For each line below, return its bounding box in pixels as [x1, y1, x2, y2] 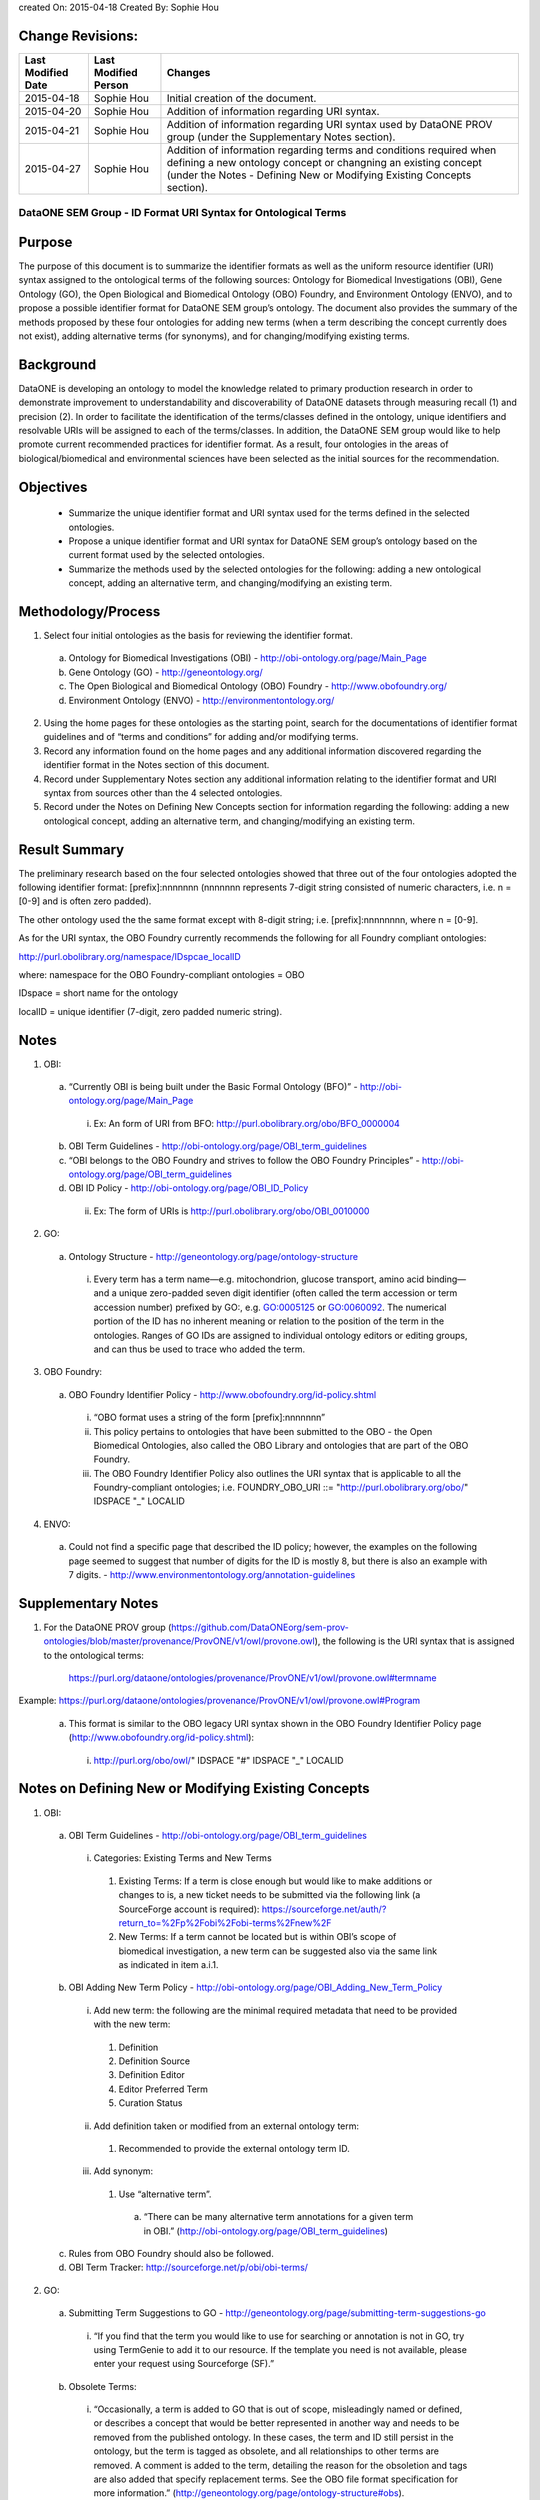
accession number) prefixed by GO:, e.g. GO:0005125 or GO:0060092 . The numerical [93, 1301, 447, 1313]
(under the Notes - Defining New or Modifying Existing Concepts [166, 168, 472, 182]
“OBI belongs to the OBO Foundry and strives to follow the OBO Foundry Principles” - [68, 1154, 420, 1166]
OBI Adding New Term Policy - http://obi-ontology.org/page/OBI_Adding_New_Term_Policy [68, 1981, 443, 1994]
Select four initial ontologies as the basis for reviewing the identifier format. [43, 630, 354, 642]
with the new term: [93, 2018, 171, 2030]
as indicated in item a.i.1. [118, 1959, 219, 1971]
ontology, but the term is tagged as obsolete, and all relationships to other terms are [93, 2445, 440, 2457]
